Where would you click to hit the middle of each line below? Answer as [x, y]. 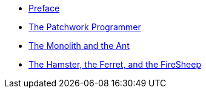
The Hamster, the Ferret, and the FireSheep [115, 64]
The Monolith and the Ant [79, 46]
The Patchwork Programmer [85, 27]
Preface [44, 8]
